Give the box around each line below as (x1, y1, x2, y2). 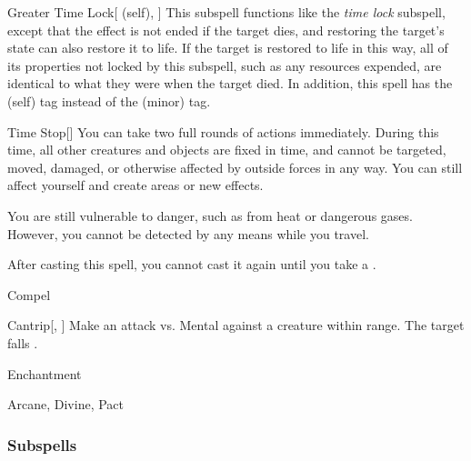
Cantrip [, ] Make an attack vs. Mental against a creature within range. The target (7, 316, 465, 335)
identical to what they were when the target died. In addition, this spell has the (7, 74, 453, 93)
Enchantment (7, 364, 82, 383)
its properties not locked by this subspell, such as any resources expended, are (7, 55, 442, 75)
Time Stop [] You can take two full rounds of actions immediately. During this (7, 122, 439, 141)
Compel (7, 285, 51, 304)
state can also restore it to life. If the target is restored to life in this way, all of (7, 38, 448, 57)
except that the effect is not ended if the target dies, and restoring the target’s (7, 20, 445, 39)
